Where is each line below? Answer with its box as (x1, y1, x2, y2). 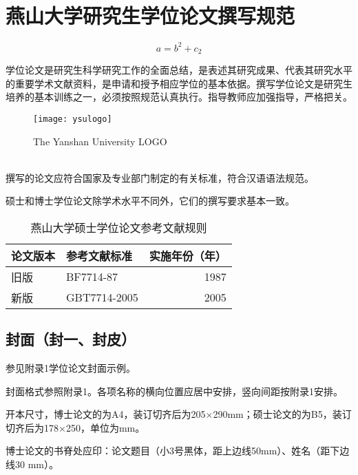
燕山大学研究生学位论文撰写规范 (6, 1, 295, 30)
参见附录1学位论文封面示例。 (6, 361, 136, 375)
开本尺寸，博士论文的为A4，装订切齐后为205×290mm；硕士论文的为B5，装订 (6, 407, 352, 421)
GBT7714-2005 (66, 289, 138, 306)
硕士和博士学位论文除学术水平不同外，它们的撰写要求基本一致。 (6, 193, 295, 208)
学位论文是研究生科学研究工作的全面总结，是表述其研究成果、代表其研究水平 (6, 63, 352, 77)
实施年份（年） (149, 247, 227, 264)
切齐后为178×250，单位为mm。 (6, 420, 145, 434)
